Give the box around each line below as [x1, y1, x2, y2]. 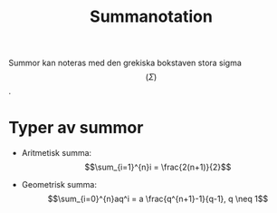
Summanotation [89, 6, 214, 27]
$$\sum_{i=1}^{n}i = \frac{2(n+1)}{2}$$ [84, 161, 232, 173]
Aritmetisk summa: [21, 148, 92, 159]
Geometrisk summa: [21, 179, 97, 190]
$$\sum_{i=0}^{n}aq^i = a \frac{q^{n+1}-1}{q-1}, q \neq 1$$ [47, 193, 269, 205]
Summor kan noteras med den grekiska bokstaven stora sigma [8, 57, 242, 69]
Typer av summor [8, 118, 144, 138]
